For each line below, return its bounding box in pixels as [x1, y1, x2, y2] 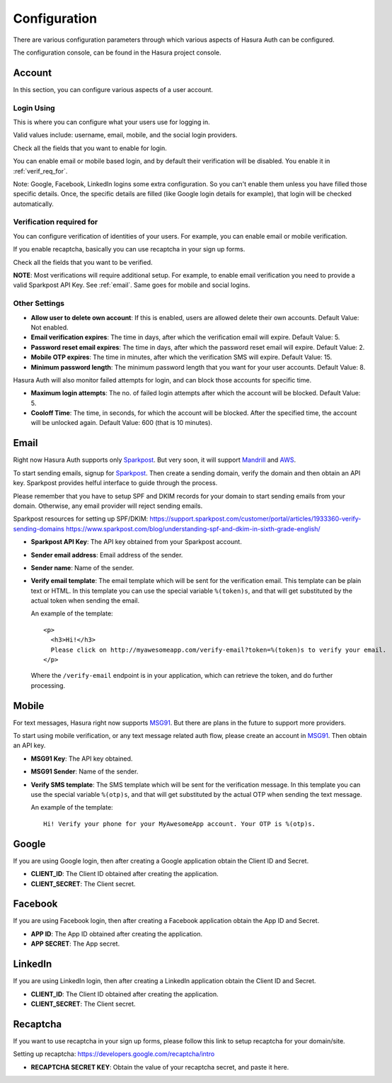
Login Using [13, 103, 56, 113]
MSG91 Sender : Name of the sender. [30, 767, 139, 776]
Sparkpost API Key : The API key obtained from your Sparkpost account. [30, 538, 242, 546]
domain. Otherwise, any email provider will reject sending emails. [13, 501, 203, 510]
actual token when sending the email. [30, 596, 140, 605]
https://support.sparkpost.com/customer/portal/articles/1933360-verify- [149, 514, 362, 523]
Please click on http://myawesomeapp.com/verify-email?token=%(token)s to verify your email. [50, 645, 387, 654]
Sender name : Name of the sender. [30, 563, 134, 572]
